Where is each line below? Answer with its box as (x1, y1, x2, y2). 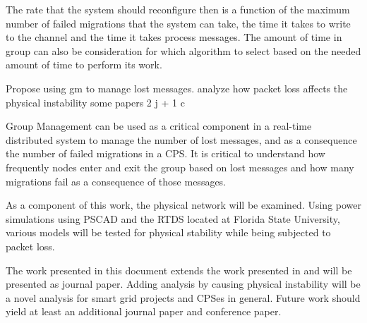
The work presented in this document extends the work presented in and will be (6, 262, 352, 277)
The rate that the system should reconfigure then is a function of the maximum (6, 2, 350, 16)
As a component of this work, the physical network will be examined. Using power (6, 197, 362, 212)
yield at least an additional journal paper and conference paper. (6, 304, 282, 319)
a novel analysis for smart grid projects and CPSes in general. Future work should (6, 290, 361, 305)
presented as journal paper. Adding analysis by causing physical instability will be (6, 276, 361, 291)
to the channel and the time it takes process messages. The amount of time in (6, 30, 342, 44)
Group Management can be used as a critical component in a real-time (6, 118, 312, 133)
